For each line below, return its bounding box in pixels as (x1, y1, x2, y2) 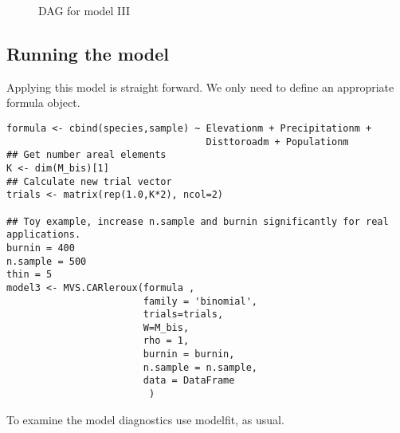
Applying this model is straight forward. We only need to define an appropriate (6, 78, 394, 95)
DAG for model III (38, 2, 131, 18)
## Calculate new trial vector (6, 175, 172, 187)
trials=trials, (143, 309, 224, 321)
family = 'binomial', (143, 295, 257, 307)
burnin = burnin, (143, 348, 235, 360)
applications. (6, 229, 81, 241)
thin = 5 (6, 269, 53, 281)
